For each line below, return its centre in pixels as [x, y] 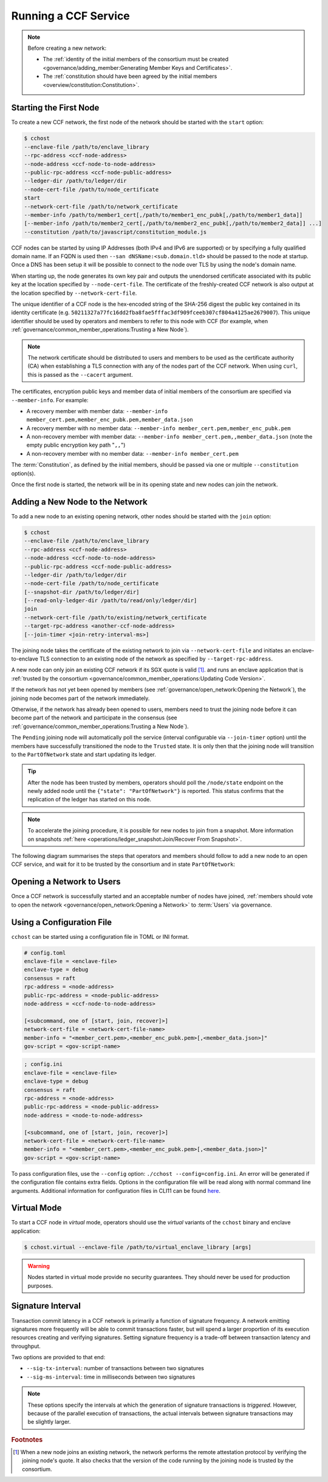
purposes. [40, 1286]
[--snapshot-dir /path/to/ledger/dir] [82, 592]
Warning [39, 1266]
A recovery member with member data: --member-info [97, 411]
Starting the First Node [55, 108]
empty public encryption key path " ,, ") [76, 445]
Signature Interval [46, 1306]
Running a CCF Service [70, 16]
